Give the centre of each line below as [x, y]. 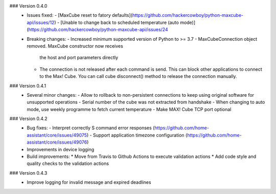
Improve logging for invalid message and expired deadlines [89, 182]
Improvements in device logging [61, 149]
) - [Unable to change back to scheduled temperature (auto [117, 22]
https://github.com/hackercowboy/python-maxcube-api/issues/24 [98, 30]
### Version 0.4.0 [28, 6]
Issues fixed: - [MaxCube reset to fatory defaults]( [80, 15]
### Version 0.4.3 [28, 173]
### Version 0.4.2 [28, 119]
